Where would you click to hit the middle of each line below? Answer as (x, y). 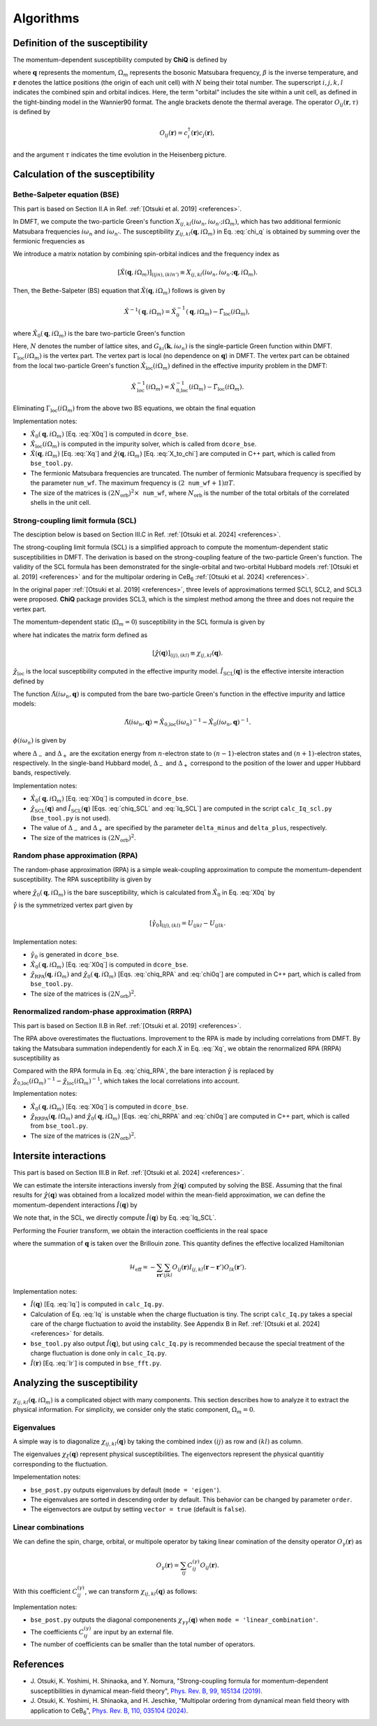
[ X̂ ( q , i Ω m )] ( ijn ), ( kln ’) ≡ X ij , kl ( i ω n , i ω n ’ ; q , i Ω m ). (188, 273)
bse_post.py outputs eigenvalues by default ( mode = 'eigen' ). (126, 1490)
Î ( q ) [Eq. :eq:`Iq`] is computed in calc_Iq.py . (97, 1304)
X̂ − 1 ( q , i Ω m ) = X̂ (150, 312)
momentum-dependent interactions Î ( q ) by (75, 1205)
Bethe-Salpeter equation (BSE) (66, 194)
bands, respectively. (42, 773)
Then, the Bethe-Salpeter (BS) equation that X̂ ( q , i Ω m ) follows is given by (119, 292)
